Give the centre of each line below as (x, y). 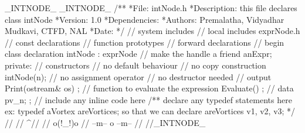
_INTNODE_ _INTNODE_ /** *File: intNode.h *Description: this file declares (151, 8)
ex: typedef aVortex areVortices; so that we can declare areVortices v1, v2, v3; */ (150, 111)
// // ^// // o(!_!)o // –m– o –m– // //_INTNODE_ (105, 122)
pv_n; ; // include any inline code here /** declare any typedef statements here (148, 99)
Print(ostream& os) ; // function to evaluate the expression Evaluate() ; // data (149, 88)
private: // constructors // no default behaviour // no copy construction (135, 65)
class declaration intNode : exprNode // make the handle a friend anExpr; (138, 54)
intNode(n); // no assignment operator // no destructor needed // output (138, 76)
